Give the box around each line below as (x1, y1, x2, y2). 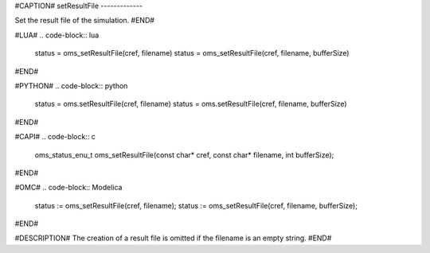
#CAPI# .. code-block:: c (14, 132, 96, 142)
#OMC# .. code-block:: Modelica (14, 183, 123, 193)
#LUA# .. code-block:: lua (14, 30, 100, 40)
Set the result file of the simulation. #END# (14, 16, 155, 25)
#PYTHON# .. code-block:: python (14, 80, 128, 91)
